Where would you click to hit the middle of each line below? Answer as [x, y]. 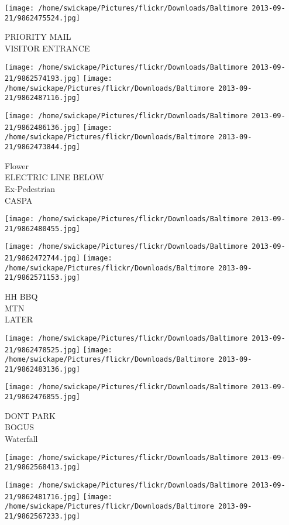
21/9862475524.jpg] [42, 18]
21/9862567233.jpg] [42, 516]
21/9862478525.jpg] [42, 350]
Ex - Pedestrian [30, 188]
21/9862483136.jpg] [42, 369]
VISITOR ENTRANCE [47, 48]
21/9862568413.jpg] [42, 467]
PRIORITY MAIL [38, 37]
